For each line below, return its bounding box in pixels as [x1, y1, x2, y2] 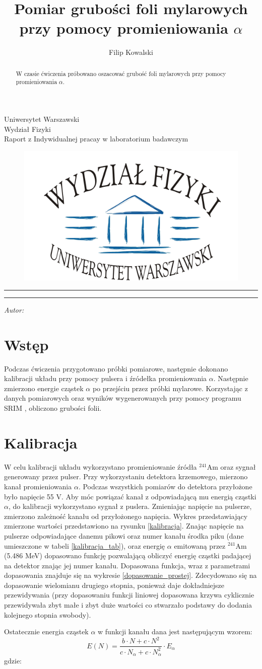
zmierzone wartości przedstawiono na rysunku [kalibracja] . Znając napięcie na [4, 521, 244, 531]
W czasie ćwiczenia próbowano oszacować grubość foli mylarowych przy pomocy [16, 69, 226, 78]
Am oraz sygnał [207, 461, 256, 472]
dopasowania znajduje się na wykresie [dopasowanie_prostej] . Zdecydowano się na [4, 570, 257, 580]
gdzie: [4, 655, 22, 666]
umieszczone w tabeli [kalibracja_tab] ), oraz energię [4, 540, 165, 551]
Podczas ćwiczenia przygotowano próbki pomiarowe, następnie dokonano [4, 363, 228, 374]
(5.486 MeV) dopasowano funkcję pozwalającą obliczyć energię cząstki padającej [4, 550, 251, 561]
